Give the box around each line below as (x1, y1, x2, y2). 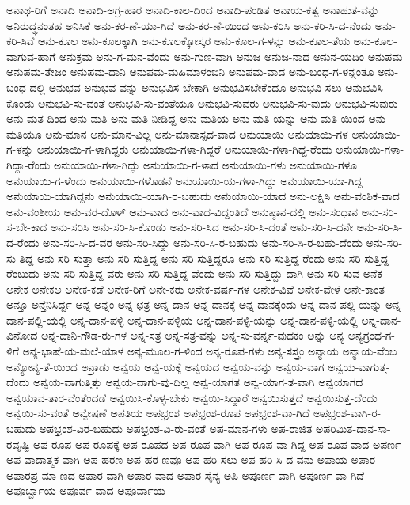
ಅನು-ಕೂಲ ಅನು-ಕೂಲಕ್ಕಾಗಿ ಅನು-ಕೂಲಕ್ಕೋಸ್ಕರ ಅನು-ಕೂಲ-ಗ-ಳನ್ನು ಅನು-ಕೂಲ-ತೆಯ (37, 32, 351, 49)
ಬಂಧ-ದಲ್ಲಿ (6, 78, 46, 95)
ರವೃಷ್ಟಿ (6, 435, 30, 452)
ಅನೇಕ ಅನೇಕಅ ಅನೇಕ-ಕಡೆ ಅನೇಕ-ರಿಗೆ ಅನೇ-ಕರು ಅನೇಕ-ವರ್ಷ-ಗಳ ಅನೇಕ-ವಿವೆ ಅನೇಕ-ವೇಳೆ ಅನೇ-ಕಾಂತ (6, 280, 385, 297)
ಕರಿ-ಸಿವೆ (6, 32, 35, 49)
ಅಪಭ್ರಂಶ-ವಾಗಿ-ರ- (313, 404, 382, 421)
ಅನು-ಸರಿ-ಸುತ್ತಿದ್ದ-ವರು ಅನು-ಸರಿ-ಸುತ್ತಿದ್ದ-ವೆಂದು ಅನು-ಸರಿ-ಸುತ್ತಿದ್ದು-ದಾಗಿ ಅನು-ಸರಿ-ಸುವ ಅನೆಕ (43, 265, 382, 282)
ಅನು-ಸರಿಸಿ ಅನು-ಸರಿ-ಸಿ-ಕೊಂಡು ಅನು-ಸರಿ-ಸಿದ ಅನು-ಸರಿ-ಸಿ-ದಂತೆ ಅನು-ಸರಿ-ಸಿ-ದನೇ (50, 218, 354, 235)
